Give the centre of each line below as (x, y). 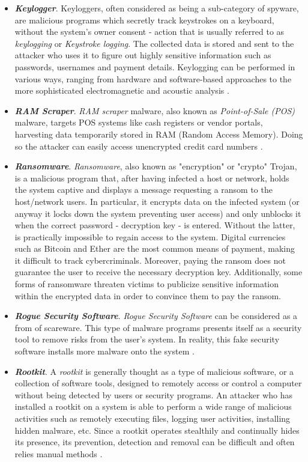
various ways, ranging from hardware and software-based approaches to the (153, 78)
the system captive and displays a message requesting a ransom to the (143, 190)
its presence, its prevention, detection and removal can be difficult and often (155, 442)
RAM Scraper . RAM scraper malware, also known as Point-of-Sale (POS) (155, 110)
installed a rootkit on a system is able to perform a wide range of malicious (153, 406)
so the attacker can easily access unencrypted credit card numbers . (139, 146)
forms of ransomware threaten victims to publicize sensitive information (147, 284)
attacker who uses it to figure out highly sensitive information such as (143, 55)
